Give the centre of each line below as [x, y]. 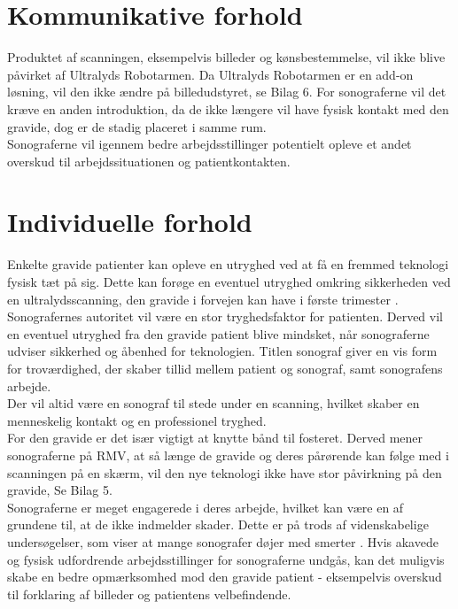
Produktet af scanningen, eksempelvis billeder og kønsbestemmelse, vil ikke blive [226, 57]
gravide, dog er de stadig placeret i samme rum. [137, 126]
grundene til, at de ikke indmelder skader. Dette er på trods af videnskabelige [218, 524]
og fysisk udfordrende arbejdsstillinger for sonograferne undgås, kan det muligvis [226, 559]
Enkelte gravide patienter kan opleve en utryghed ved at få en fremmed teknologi [228, 264]
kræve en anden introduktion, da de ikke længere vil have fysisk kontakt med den [228, 108]
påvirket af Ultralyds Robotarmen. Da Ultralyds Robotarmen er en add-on [210, 74]
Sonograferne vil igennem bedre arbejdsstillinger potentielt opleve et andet [210, 144]
